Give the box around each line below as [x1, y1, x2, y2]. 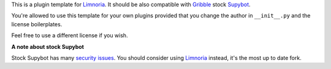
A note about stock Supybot [11, 43, 84, 50]
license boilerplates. [11, 20, 63, 27]
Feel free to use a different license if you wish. [11, 32, 128, 39]
